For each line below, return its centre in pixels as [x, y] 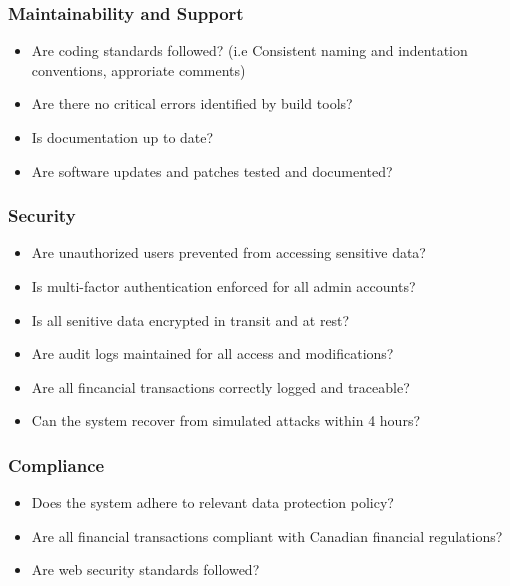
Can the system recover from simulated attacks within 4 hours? [226, 420]
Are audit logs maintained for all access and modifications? [212, 353]
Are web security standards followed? [145, 569]
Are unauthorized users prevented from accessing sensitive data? [228, 252]
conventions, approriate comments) [138, 69]
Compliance [56, 464]
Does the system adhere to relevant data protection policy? [212, 502]
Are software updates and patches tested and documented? [212, 170]
